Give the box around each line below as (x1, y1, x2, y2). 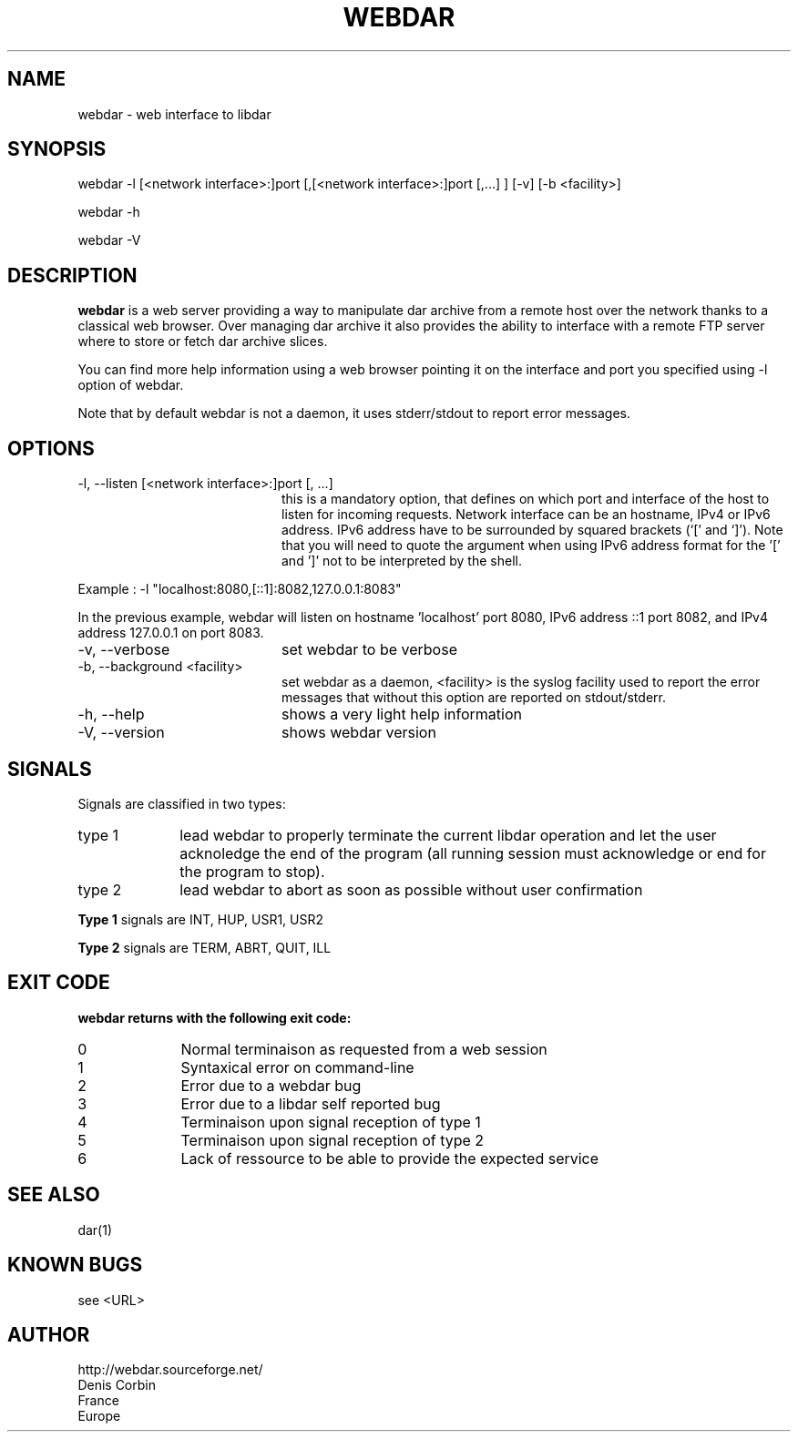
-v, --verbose (77, 640, 170, 659)
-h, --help (77, 705, 145, 724)
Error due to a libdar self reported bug (180, 1094, 441, 1113)
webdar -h (77, 204, 140, 220)
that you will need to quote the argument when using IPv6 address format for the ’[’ (281, 537, 781, 554)
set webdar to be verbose (281, 640, 457, 659)
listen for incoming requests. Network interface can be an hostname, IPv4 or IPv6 (281, 506, 771, 523)
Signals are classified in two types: (77, 795, 286, 811)
